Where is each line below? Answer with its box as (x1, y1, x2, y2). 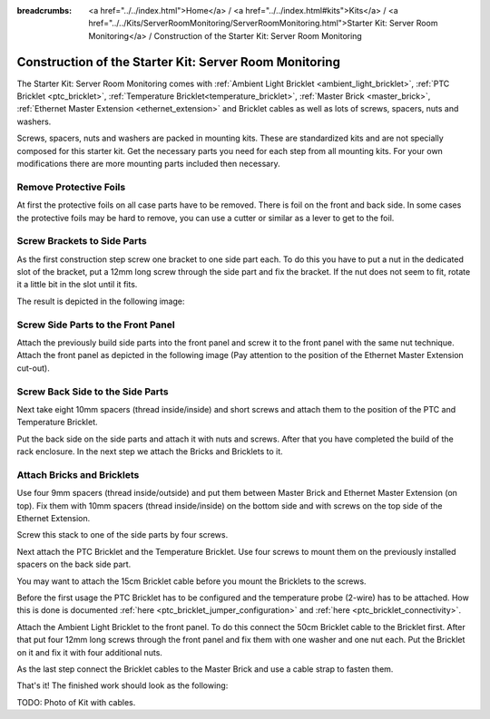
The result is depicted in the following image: (16, 296, 185, 306)
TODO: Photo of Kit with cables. (16, 696, 136, 707)
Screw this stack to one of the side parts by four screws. (16, 530, 229, 540)
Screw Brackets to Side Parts (16, 235, 147, 248)
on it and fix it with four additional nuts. (16, 646, 163, 657)
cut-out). (16, 363, 50, 374)
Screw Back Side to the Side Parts (16, 385, 169, 398)
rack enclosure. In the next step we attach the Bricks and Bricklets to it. (16, 446, 283, 457)
